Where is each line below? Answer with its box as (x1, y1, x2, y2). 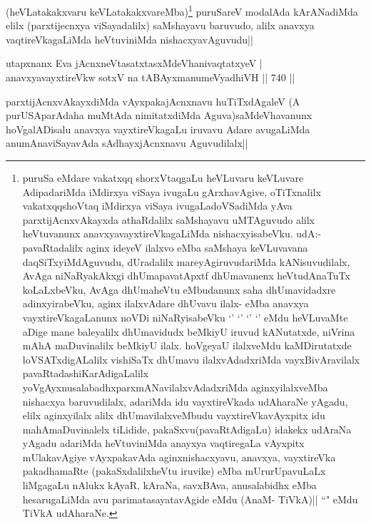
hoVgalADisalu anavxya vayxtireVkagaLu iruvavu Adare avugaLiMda (6, 121, 310, 136)
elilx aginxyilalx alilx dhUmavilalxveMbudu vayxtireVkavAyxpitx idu (22, 408, 325, 423)
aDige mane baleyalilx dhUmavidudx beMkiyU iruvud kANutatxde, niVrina (22, 324, 355, 339)
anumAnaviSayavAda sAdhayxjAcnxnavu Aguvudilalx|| (6, 135, 248, 150)
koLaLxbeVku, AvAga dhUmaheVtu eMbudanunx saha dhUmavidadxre (22, 282, 336, 297)
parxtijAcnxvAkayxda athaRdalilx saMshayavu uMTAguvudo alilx (22, 212, 315, 227)
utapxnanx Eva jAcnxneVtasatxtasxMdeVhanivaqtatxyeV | (6, 56, 263, 71)
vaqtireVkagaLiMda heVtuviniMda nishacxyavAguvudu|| (6, 31, 253, 46)
